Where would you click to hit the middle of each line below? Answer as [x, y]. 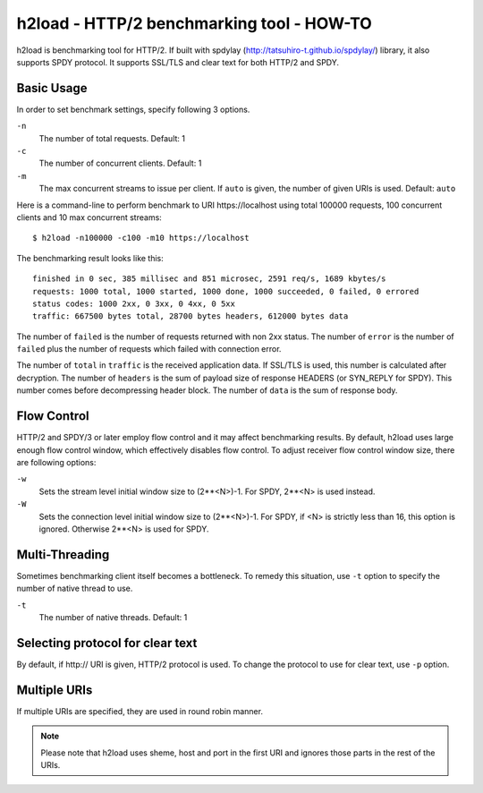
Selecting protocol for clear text [107, 643]
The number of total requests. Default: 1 [112, 138]
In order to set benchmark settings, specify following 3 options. [133, 109]
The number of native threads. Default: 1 [113, 617]
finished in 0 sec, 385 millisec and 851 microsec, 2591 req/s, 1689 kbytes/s [209, 279]
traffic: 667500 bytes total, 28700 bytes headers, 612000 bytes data [191, 316]
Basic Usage [52, 88]
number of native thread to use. [75, 588]
